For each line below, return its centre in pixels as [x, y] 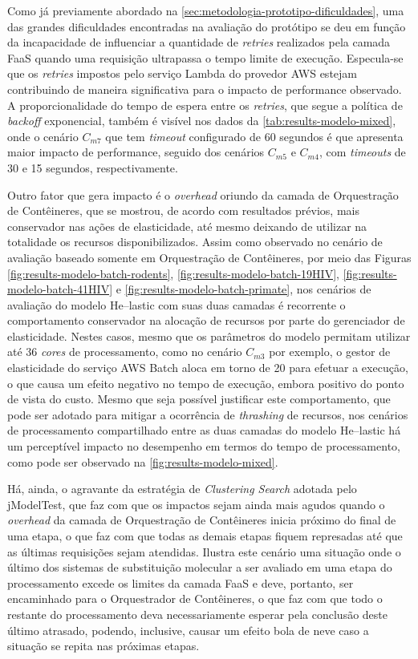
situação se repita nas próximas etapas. [103, 646]
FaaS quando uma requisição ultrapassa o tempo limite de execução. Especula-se [205, 57]
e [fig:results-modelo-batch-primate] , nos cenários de [243, 289]
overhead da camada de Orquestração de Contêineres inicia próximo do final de [202, 520]
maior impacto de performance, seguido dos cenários [136, 152]
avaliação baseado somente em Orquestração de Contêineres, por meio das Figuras [209, 257]
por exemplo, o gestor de [330, 352]
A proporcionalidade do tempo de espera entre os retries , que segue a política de [205, 105]
